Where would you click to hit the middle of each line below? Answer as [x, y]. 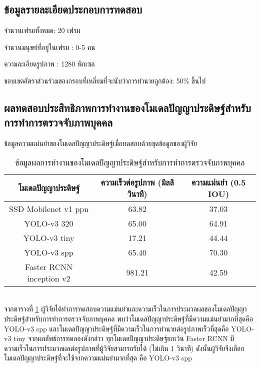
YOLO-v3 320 [49, 223]
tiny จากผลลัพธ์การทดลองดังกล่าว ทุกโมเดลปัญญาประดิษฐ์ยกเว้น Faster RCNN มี [124, 338]
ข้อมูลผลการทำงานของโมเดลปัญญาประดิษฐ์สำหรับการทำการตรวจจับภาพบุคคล [130, 162]
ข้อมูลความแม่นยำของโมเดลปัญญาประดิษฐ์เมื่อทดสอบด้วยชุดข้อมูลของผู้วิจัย [101, 143]
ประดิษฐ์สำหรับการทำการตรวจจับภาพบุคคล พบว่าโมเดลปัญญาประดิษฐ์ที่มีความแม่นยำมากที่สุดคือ [128, 318]
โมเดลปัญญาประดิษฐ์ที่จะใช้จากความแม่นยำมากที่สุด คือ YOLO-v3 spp [98, 358]
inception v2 [49, 278]
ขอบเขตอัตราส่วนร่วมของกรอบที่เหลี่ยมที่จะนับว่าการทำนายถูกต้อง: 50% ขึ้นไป [105, 80]
